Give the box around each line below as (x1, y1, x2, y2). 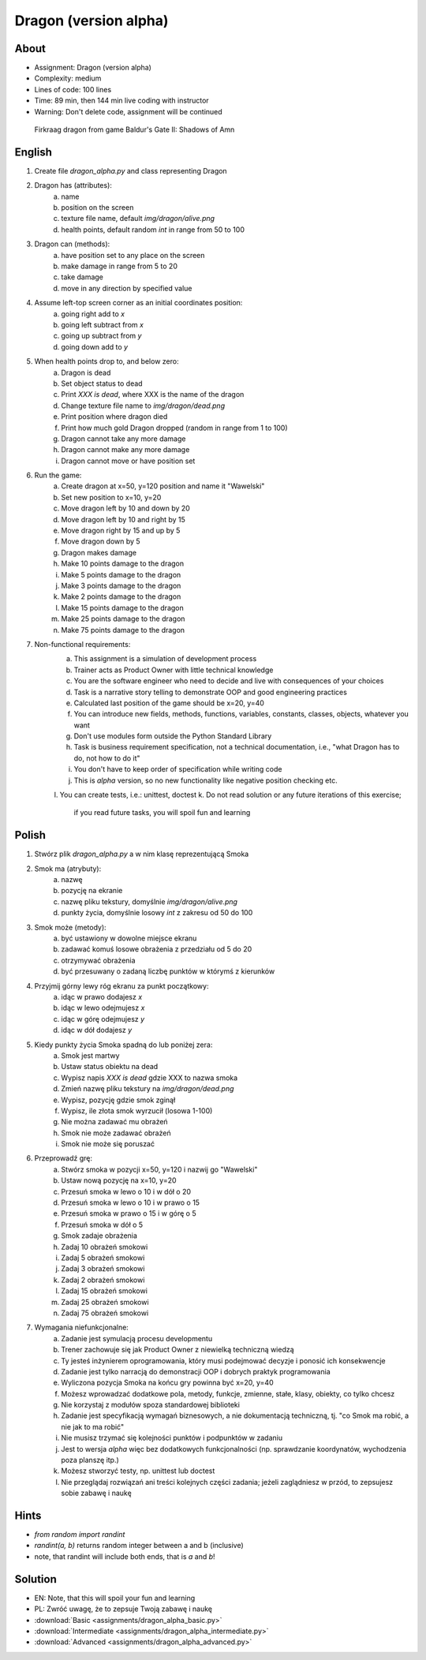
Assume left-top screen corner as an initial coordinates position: (34, 298, 243, 308)
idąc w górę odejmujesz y (61, 1014, 145, 1023)
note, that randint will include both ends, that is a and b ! (34, 1551, 216, 1561)
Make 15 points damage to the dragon (61, 603, 185, 612)
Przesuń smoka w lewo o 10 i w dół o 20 (61, 1187, 192, 1196)
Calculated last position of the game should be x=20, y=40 (73, 698, 264, 708)
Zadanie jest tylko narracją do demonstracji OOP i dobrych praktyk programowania (61, 1367, 331, 1376)
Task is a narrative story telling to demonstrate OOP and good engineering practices (73, 687, 347, 697)
